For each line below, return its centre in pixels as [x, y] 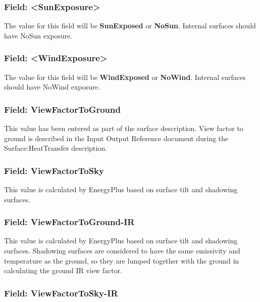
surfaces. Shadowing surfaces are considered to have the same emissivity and [122, 251]
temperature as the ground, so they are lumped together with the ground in [122, 260]
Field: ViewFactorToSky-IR [61, 293]
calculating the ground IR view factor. [63, 270]
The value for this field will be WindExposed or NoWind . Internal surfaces [125, 77]
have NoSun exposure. [38, 35]
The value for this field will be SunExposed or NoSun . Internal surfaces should [130, 26]
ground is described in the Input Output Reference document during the [116, 138]
